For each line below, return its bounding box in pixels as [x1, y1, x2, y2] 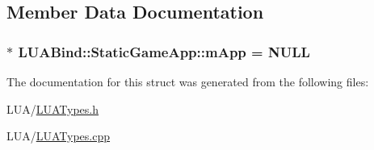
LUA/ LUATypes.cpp [6, 127, 111, 144]
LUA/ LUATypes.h [6, 100, 99, 117]
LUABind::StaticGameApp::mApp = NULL [18, 41, 310, 61]
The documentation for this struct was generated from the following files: [6, 73, 369, 90]
